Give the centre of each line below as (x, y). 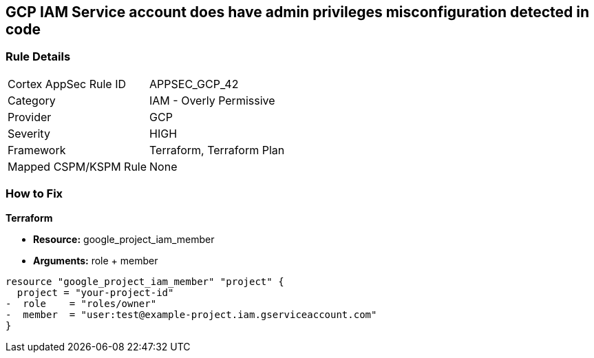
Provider (30, 117)
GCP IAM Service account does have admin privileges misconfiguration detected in (298, 12)
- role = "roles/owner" (81, 303)
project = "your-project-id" (95, 292)
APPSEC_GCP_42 (194, 84)
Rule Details (38, 57)
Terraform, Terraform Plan (217, 150)
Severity (29, 133)
